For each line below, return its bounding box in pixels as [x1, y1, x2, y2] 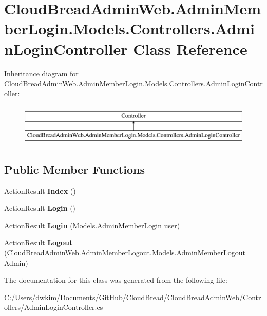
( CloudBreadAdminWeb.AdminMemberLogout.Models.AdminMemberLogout [4, 247, 245, 258]
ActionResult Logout [4, 237, 73, 248]
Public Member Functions [4, 161, 145, 177]
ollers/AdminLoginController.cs [4, 302, 103, 312]
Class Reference [133, 38, 247, 59]
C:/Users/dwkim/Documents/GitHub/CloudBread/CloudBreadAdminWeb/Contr [4, 291, 261, 302]
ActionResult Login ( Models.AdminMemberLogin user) [4, 220, 180, 230]
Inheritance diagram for [4, 68, 79, 78]
